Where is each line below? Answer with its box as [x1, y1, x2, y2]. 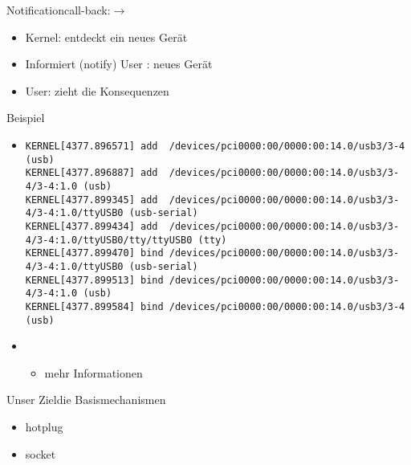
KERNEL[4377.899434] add [25, 220, 158, 232]
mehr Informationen [44, 364, 143, 381]
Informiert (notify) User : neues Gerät [25, 55, 213, 72]
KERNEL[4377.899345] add [25, 194, 158, 206]
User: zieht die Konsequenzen [25, 82, 169, 99]
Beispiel [6, 109, 45, 126]
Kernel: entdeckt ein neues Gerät [25, 28, 188, 45]
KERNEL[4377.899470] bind [25, 247, 164, 259]
